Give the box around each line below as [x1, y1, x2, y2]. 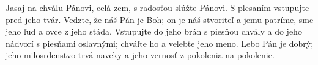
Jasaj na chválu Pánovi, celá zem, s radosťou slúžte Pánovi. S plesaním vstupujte [6, 1, 309, 13]
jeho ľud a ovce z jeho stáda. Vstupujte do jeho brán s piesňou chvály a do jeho [6, 25, 302, 38]
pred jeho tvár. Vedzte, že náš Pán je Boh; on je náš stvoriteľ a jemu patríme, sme [6, 13, 314, 26]
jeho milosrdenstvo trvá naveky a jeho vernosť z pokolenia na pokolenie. [6, 49, 275, 61]
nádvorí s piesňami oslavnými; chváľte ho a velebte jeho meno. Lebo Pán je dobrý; [6, 36, 314, 49]
